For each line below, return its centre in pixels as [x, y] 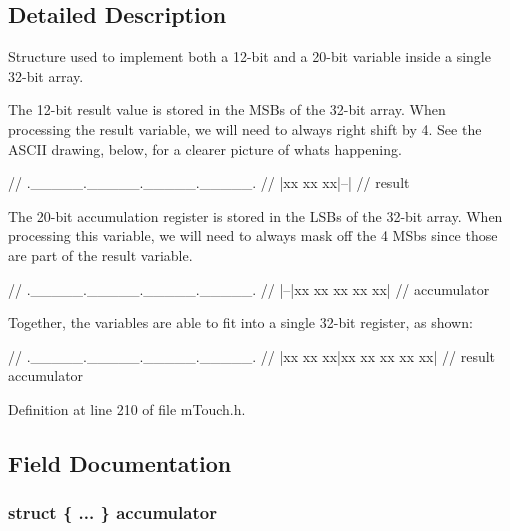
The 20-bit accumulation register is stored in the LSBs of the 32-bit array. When [255, 215]
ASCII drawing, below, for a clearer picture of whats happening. [205, 148]
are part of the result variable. [100, 254]
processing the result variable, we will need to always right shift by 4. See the [245, 128]
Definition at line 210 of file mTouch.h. [127, 408]
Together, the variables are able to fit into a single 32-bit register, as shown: [240, 322]
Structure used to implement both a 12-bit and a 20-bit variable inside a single [249, 56]
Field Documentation [120, 462]
